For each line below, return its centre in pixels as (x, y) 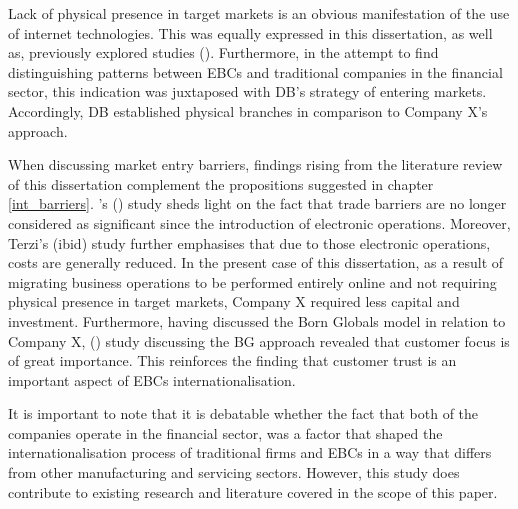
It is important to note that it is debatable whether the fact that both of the (243, 413)
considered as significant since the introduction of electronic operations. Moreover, (259, 222)
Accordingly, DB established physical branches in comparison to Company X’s (248, 110)
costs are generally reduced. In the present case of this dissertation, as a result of (256, 262)
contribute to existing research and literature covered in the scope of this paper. (253, 491)
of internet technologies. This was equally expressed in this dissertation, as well (250, 32)
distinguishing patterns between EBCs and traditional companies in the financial (255, 71)
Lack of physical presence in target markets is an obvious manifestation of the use (259, 13)
